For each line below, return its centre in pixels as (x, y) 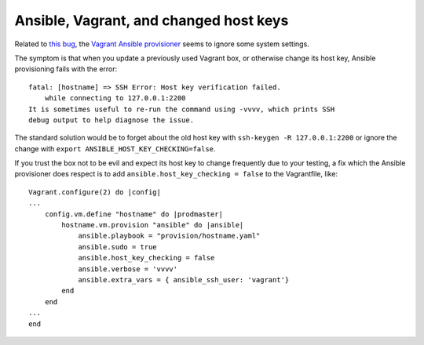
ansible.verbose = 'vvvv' (128, 269)
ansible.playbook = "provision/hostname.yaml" (169, 236)
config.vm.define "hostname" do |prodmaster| (134, 214)
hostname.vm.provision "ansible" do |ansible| (153, 225)
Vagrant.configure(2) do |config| (95, 192)
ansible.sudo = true (117, 247)
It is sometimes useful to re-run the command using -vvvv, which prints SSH (182, 109)
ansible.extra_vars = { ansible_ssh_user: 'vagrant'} (184, 280)
